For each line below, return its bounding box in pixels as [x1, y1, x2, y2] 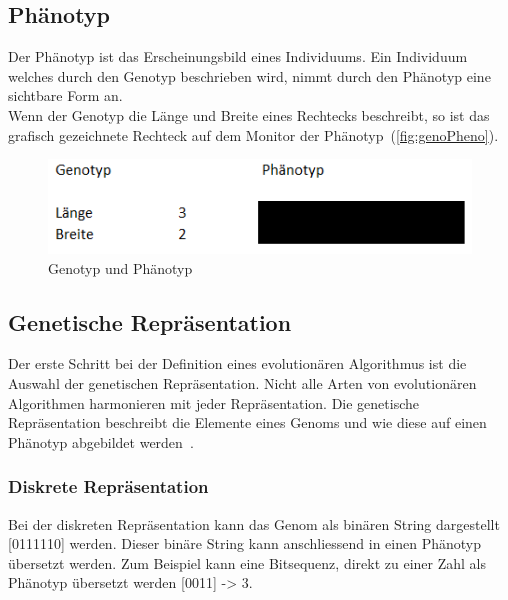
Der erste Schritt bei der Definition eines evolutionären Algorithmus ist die [8, 353, 467, 374]
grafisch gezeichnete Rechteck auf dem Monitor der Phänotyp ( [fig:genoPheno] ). [8, 124, 499, 145]
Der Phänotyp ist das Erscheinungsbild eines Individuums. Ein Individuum [8, 46, 468, 67]
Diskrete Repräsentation [8, 474, 209, 499]
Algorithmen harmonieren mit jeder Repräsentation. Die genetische [8, 392, 420, 413]
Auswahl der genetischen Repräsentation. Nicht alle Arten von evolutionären [8, 372, 477, 393]
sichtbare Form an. [8, 85, 123, 106]
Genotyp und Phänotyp [48, 257, 193, 278]
